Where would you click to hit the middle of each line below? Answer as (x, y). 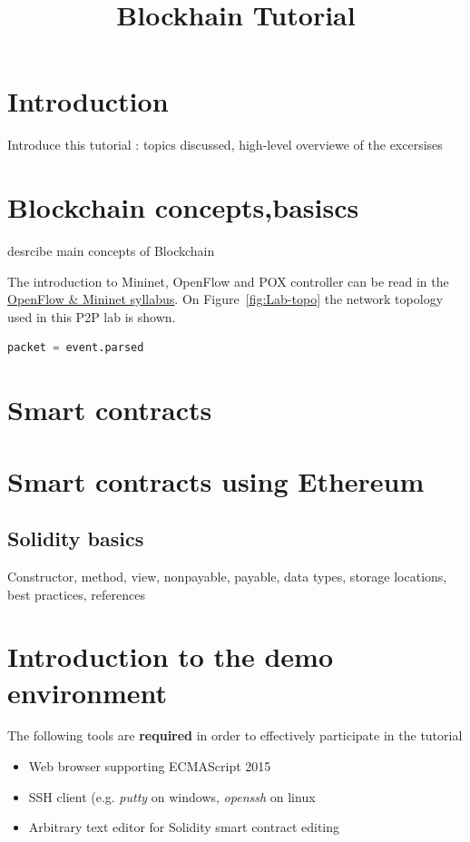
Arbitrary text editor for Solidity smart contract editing (184, 827)
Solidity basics (76, 538)
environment (88, 692)
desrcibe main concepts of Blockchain (111, 251)
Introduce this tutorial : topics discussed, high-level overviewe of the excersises (225, 145)
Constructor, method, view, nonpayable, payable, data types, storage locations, (227, 576)
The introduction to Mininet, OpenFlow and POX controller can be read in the (228, 281)
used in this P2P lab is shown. (92, 316)
